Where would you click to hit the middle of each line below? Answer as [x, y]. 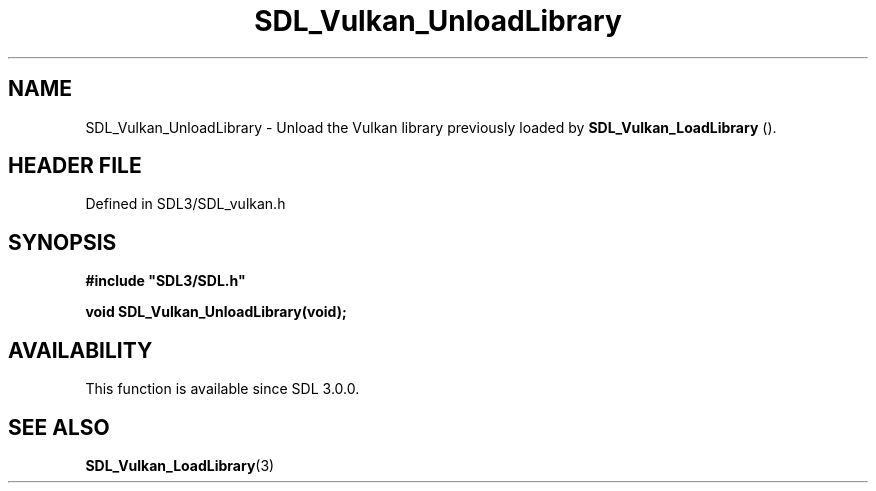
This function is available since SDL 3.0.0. [222, 389]
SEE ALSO [59, 427]
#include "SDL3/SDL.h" [165, 281]
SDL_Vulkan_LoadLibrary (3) [180, 465]
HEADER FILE [75, 166]
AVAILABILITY [80, 350]
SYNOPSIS [62, 242]
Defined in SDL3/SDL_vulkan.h [185, 204]
